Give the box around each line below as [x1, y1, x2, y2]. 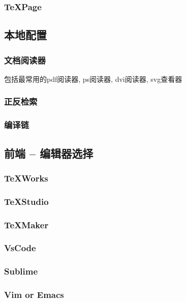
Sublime [4, 265, 38, 278]
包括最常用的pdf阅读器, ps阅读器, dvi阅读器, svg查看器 [4, 73, 182, 84]
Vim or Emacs [4, 288, 64, 301]
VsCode [4, 241, 36, 254]
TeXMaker [4, 218, 49, 231]
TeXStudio [4, 195, 49, 207]
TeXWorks [4, 171, 48, 184]
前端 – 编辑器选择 [4, 145, 94, 161]
